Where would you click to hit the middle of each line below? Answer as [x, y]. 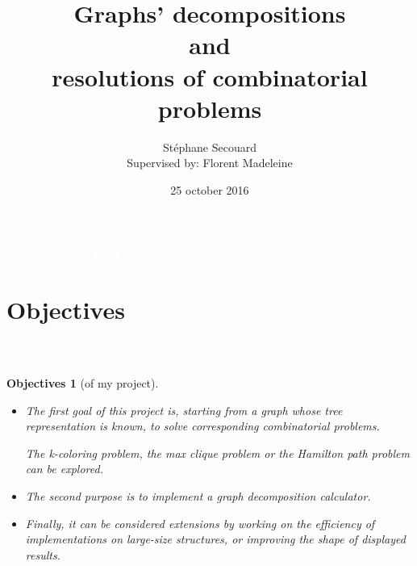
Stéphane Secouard [210, 147]
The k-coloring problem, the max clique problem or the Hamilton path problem [218, 453]
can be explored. [64, 469]
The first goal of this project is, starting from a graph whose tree [184, 410]
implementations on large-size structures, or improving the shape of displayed [215, 539]
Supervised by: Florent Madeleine [210, 163]
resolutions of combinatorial [210, 76]
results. [43, 554]
